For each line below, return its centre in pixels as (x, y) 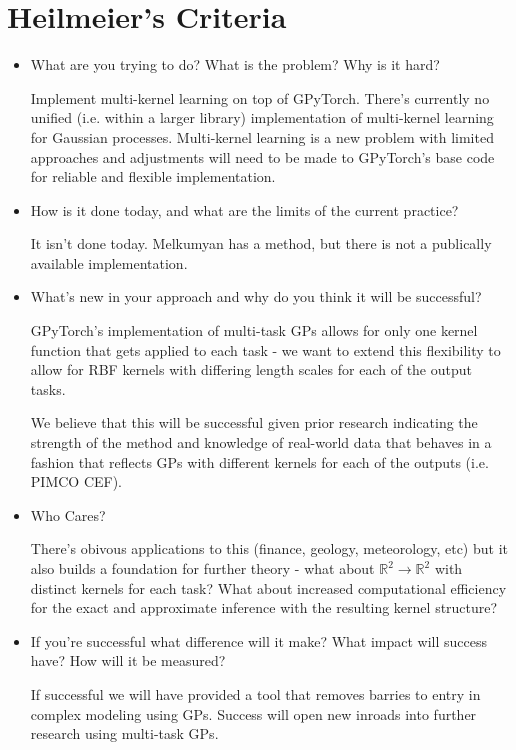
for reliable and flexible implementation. (153, 176)
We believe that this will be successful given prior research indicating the (254, 422)
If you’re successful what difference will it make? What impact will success (259, 640)
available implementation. (109, 262)
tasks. (48, 388)
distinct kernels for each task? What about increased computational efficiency (268, 587)
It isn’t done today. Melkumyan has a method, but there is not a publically (261, 243)
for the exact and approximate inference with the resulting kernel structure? (264, 607)
